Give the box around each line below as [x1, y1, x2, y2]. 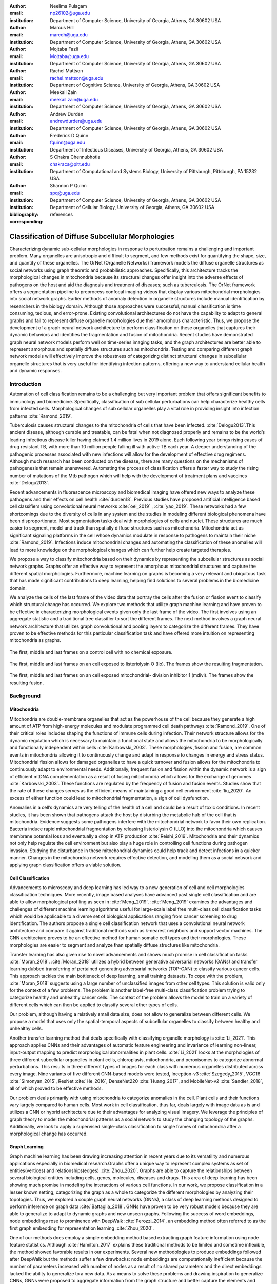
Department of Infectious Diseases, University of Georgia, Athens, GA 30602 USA [50, 146, 223, 153]
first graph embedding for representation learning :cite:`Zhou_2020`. [9, 1225, 154, 1231]
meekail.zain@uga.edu [50, 97, 98, 103]
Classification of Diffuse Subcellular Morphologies [9, 232, 175, 241]
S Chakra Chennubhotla [50, 154, 101, 160]
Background [9, 692, 41, 700]
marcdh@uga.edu [50, 31, 88, 38]
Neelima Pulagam [50, 3, 87, 9]
